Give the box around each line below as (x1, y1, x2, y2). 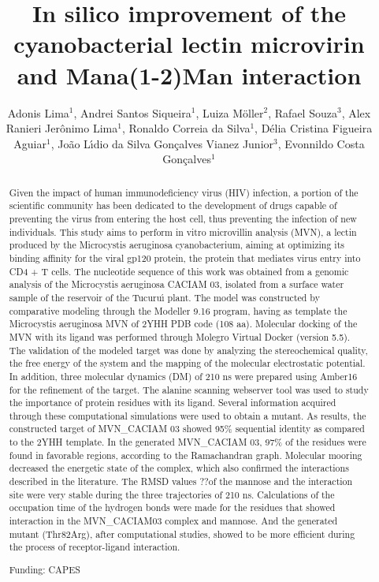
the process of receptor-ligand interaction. (9, 540, 180, 554)
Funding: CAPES (9, 562, 80, 576)
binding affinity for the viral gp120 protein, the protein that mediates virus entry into (9, 251, 361, 264)
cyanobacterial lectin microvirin (13, 28, 365, 60)
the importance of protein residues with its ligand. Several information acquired (9, 396, 336, 409)
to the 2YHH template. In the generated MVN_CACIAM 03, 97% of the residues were (9, 435, 366, 449)
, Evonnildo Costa (277, 135, 365, 151)
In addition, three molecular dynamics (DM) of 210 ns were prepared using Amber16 (9, 369, 358, 382)
